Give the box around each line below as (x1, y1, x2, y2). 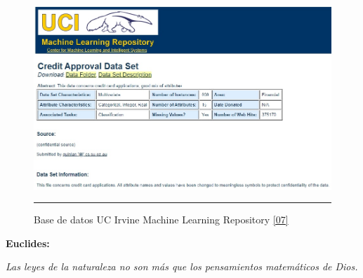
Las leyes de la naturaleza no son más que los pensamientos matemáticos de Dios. (6, 259, 358, 274)
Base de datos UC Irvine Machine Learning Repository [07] (34, 212, 289, 227)
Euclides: (6, 235, 50, 250)
